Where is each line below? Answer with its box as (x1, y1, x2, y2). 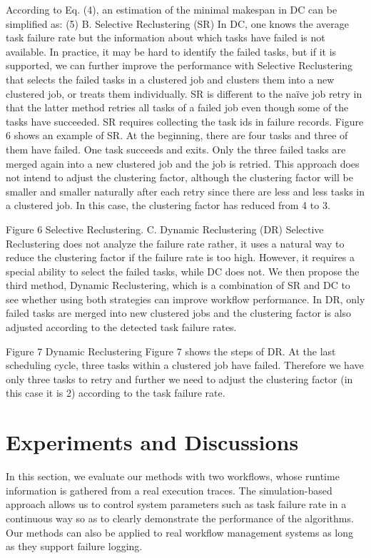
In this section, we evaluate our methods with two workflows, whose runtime (6, 469, 340, 484)
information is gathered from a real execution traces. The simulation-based (6, 482, 332, 497)
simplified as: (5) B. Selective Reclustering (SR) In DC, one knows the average (6, 16, 349, 31)
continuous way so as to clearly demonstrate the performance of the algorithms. (6, 510, 354, 525)
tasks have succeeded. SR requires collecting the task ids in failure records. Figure (6, 113, 364, 128)
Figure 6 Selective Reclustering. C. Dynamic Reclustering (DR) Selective (6, 221, 324, 236)
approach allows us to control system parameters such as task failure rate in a (6, 497, 347, 512)
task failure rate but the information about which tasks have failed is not (6, 30, 325, 45)
